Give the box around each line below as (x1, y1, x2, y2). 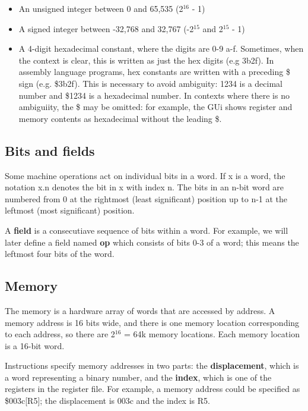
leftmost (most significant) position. (5, 204, 135, 217)
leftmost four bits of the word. (5, 247, 115, 260)
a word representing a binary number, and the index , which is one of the (5, 371, 272, 383)
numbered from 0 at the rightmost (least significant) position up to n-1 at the (5, 192, 288, 205)
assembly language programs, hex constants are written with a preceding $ (18, 65, 290, 78)
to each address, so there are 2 (5, 328, 115, 340)
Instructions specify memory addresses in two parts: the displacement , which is (5, 359, 299, 372)
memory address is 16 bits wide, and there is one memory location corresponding (5, 316, 300, 328)
